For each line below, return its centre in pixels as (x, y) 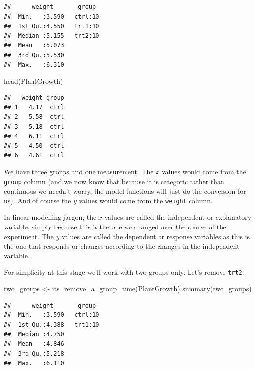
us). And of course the (38, 200)
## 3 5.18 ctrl (34, 127)
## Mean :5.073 (34, 45)
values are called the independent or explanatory (178, 217)
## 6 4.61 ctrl (34, 156)
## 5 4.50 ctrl (34, 146)
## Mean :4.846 (34, 344)
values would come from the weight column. (146, 200)
